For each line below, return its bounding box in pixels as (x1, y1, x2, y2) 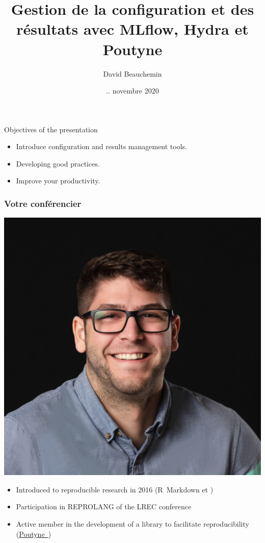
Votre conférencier (4, 197, 82, 209)
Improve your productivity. (16, 175, 100, 186)
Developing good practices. (16, 158, 100, 169)
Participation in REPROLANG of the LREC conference (16, 501, 192, 512)
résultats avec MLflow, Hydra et (16, 18, 249, 39)
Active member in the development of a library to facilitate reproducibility (16, 518, 249, 529)
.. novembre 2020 (106, 85, 159, 96)
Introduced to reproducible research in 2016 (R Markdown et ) (16, 484, 214, 494)
